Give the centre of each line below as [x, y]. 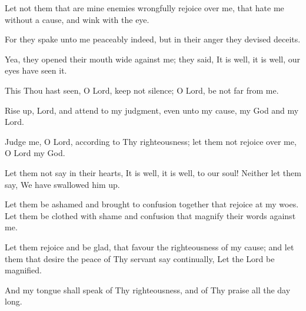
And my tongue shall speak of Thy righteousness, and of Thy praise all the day [148, 290]
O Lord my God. [35, 153]
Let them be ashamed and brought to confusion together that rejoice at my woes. [152, 204]
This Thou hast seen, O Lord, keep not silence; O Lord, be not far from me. [142, 90]
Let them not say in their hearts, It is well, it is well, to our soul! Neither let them [153, 172]
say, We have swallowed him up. [62, 184]
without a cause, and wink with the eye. [77, 19]
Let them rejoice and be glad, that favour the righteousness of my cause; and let [149, 247]
